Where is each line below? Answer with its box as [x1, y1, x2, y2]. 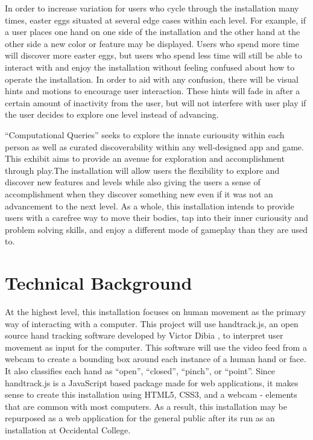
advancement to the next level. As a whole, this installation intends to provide [5, 199, 294, 212]
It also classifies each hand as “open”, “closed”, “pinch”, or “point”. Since [5, 364, 276, 377]
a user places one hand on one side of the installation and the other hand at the [5, 25, 300, 38]
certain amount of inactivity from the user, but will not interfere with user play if [5, 96, 306, 109]
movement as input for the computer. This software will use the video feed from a [5, 340, 307, 353]
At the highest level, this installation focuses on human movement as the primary [5, 305, 306, 317]
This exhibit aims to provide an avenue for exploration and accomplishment [5, 152, 285, 165]
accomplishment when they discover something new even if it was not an [5, 187, 273, 200]
